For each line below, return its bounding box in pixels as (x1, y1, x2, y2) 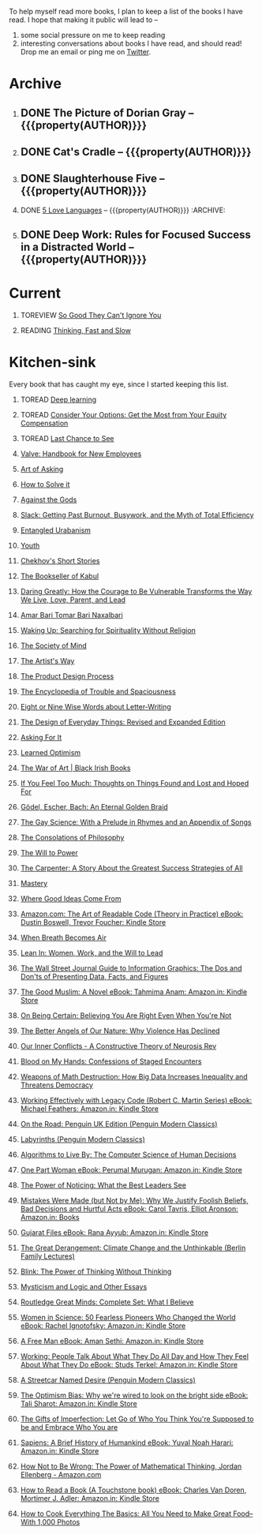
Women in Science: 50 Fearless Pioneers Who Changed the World (20, 1313, 236, 1323)
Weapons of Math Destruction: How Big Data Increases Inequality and (20, 1072, 248, 1082)
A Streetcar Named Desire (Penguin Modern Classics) (20, 1375, 196, 1385)
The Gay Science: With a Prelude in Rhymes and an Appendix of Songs (20, 818, 252, 827)
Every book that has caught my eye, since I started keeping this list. (9, 380, 229, 389)
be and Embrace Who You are (20, 1423, 118, 1432)
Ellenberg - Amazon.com (20, 1470, 102, 1480)
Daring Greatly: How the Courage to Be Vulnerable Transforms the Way (20, 587, 253, 597)
